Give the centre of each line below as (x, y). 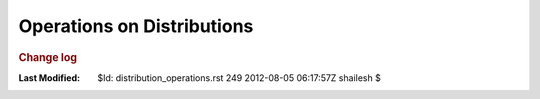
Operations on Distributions (136, 26)
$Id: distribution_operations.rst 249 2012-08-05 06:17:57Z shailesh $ (239, 77)
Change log (48, 57)
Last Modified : (49, 77)
